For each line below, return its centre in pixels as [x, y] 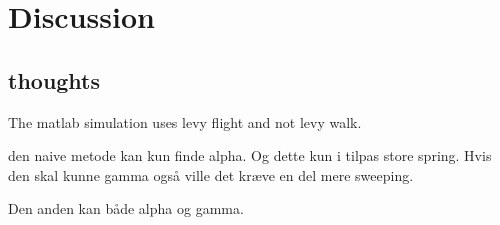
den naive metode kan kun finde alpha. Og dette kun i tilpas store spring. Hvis [250, 155]
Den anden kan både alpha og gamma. [126, 208]
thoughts [54, 79]
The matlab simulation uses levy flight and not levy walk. [185, 121]
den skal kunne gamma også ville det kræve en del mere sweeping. [211, 174]
